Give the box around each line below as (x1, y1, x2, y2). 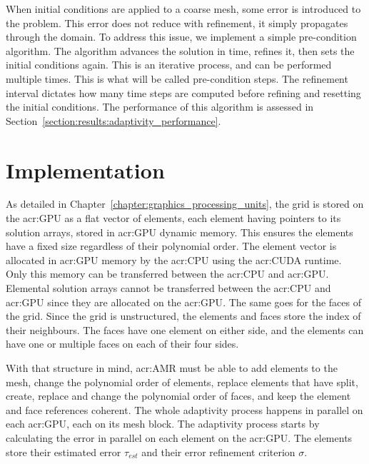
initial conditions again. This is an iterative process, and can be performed (6, 57, 332, 72)
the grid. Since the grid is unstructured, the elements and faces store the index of (6, 308, 361, 323)
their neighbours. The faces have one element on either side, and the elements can (6, 322, 364, 337)
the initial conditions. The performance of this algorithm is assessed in (6, 99, 314, 114)
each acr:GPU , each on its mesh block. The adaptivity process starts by (6, 416, 320, 431)
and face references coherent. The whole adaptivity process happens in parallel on (6, 402, 363, 417)
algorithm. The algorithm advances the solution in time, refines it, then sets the (6, 43, 355, 58)
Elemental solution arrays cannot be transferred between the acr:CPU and (6, 281, 331, 296)
